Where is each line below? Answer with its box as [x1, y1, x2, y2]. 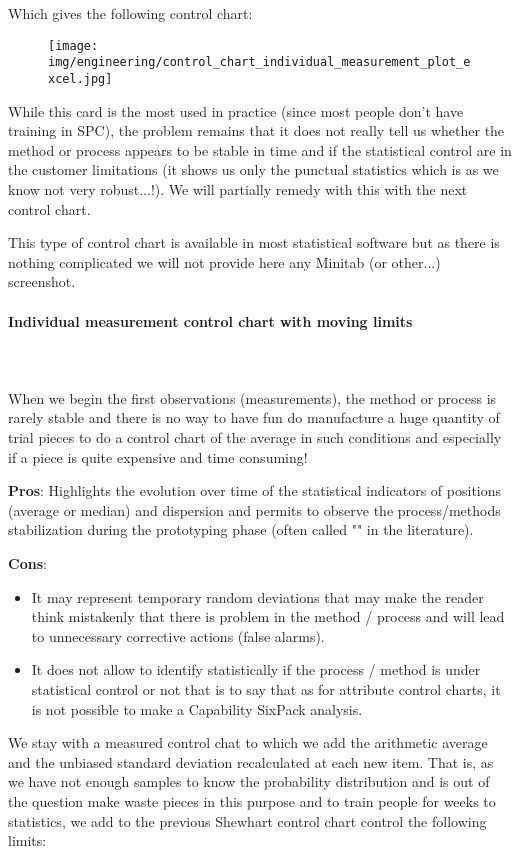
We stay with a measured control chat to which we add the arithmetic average [8, 732, 488, 753]
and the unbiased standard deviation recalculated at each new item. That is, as [8, 751, 494, 772]
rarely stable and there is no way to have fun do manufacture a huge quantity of [8, 407, 500, 428]
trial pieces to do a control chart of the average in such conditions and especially [8, 427, 502, 448]
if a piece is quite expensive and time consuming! [8, 446, 308, 467]
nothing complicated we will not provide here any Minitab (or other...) [8, 251, 441, 272]
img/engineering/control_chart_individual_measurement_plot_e [48, 55, 471, 70]
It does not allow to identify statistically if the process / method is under [31, 659, 481, 680]
